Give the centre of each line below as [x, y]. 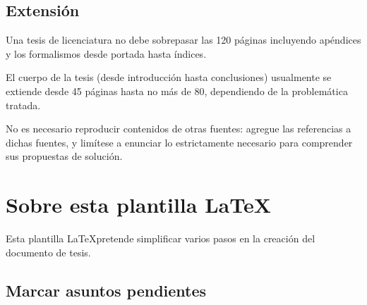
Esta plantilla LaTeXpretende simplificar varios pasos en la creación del [161, 238]
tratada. [23, 105]
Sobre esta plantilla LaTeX [138, 205]
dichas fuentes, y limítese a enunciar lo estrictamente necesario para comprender [179, 142]
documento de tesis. [48, 252]
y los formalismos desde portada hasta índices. [106, 53]
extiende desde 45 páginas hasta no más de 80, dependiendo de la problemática [177, 91]
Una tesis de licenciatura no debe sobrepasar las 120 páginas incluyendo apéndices [183, 40]
